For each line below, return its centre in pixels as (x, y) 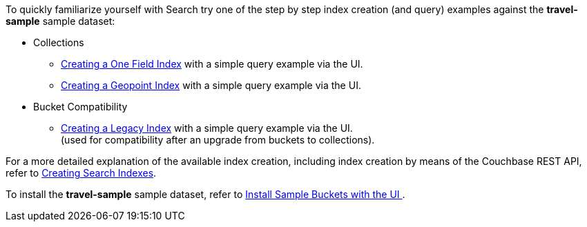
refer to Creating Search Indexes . (81, 173)
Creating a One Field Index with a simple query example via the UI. (212, 64)
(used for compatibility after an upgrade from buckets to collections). (218, 140)
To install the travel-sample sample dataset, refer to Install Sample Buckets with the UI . (205, 194)
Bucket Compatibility (80, 107)
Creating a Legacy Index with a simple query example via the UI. (207, 128)
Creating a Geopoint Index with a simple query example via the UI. (211, 85)
